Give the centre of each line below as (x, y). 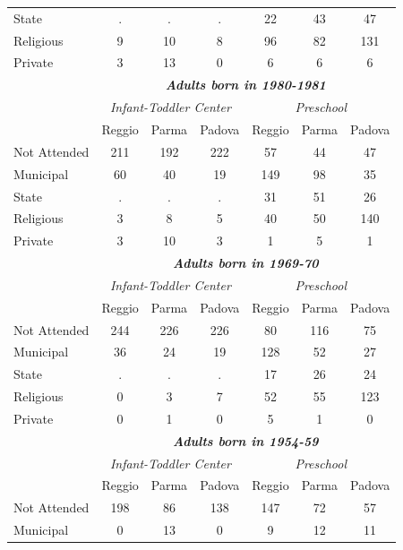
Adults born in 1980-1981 (245, 85)
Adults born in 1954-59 (245, 440)
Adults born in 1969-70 (245, 263)
